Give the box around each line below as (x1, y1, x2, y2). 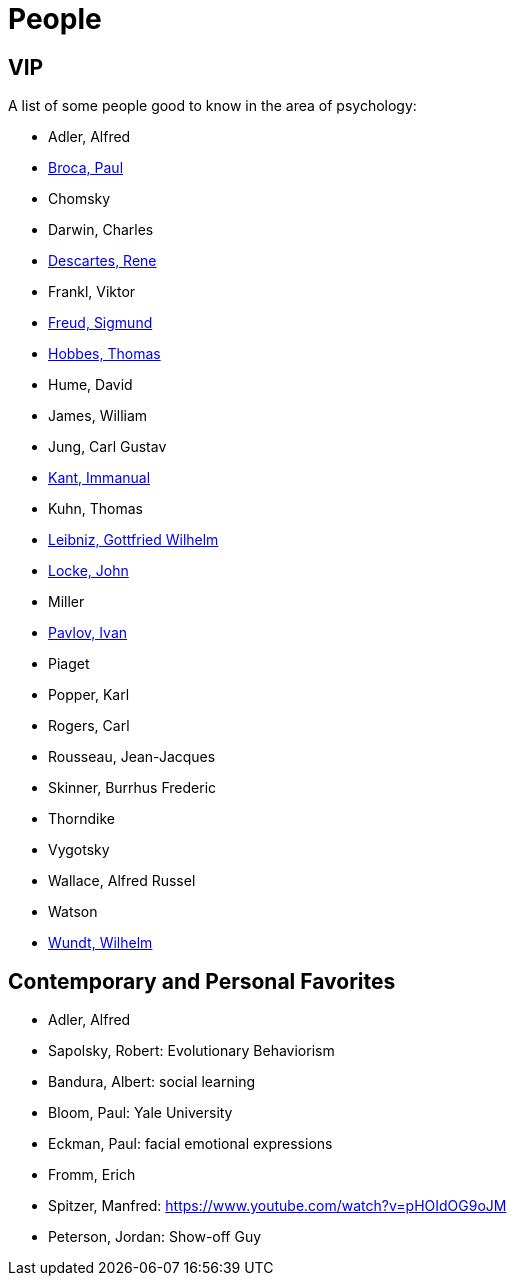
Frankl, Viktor (48, 283, 136, 301)
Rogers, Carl (48, 717, 130, 735)
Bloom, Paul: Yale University (48, 1104, 233, 1122)
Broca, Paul (48, 159, 124, 177)
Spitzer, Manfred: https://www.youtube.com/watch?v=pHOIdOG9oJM (48, 1197, 507, 1215)
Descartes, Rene (48, 252, 157, 270)
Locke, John (48, 562, 129, 580)
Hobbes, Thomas (48, 345, 161, 363)
